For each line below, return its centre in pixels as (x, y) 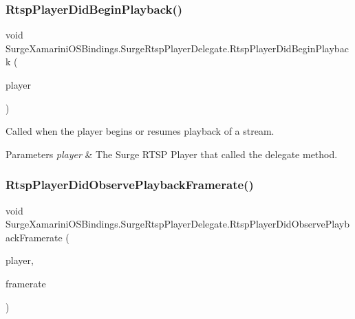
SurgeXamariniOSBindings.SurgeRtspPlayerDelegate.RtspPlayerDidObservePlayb (177, 224)
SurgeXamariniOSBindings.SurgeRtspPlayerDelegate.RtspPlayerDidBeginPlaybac (177, 48)
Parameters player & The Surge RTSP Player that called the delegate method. (172, 154)
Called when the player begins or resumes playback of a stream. (140, 131)
